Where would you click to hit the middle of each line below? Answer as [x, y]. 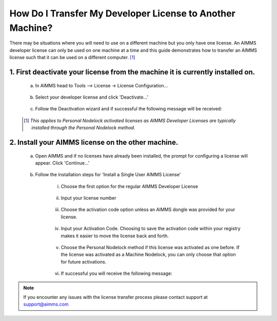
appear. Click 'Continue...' [62, 163]
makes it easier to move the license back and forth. [115, 236]
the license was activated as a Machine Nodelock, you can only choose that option [148, 255]
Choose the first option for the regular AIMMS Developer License [130, 186]
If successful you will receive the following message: [117, 273]
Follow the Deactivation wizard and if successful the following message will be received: [129, 109]
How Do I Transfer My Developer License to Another [122, 13]
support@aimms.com [46, 304]
